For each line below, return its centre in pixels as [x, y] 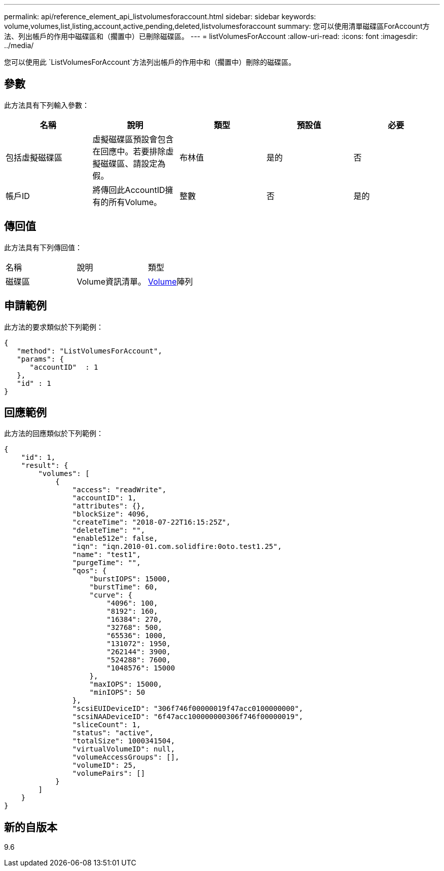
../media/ [19, 45]
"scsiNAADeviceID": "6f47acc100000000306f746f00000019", [188, 717]
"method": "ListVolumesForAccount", [89, 351]
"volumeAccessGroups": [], [126, 757]
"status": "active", [113, 733]
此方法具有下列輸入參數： [47, 105]
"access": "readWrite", [119, 490]
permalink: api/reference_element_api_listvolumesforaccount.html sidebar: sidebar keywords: [160, 16]
